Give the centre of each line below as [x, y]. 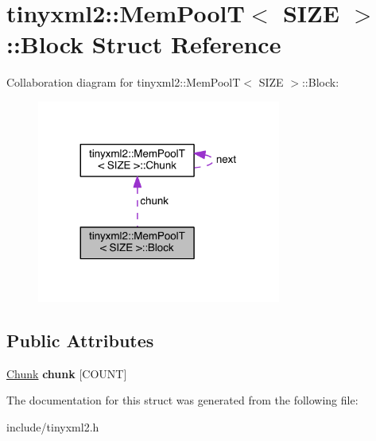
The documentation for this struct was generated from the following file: [182, 400]
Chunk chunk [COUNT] [67, 373]
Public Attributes [80, 340]
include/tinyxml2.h [53, 426]
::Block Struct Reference [144, 44]
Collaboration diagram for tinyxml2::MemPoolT [124, 82]
